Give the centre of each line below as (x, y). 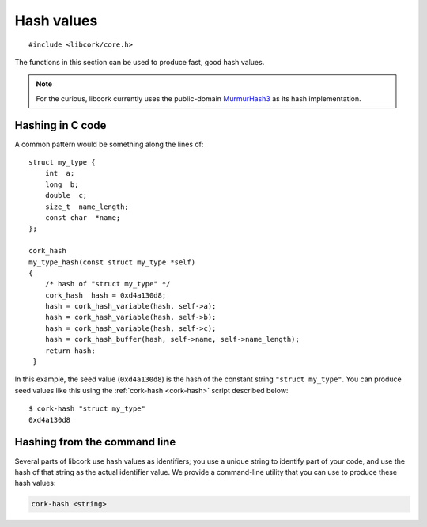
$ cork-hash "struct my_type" (87, 409)
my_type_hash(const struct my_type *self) (112, 262)
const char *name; (83, 217)
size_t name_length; (87, 207)
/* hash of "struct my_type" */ (108, 284)
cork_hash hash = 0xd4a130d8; (106, 295)
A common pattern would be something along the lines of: (109, 144)
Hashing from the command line (95, 442)
